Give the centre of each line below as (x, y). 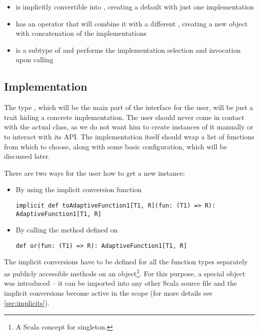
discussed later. (27, 156)
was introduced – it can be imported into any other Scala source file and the (121, 283)
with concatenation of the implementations (81, 33)
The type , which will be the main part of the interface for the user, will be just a (129, 107)
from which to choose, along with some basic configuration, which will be (116, 146)
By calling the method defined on (67, 230)
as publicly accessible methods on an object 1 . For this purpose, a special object (125, 273)
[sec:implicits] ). (27, 302)
